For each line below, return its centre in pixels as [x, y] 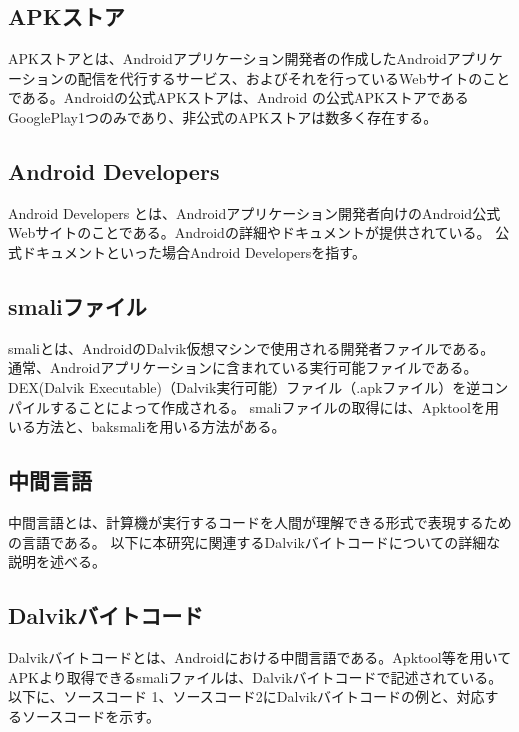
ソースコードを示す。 [90, 715]
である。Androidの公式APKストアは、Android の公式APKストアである [238, 97]
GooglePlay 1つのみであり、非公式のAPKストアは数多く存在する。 [223, 116]
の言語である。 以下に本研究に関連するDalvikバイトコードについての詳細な [254, 541]
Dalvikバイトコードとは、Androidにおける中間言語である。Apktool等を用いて [260, 656]
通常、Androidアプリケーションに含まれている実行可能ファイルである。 [243, 367]
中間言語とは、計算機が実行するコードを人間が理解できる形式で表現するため [260, 521]
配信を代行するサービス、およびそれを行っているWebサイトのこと [294, 77]
